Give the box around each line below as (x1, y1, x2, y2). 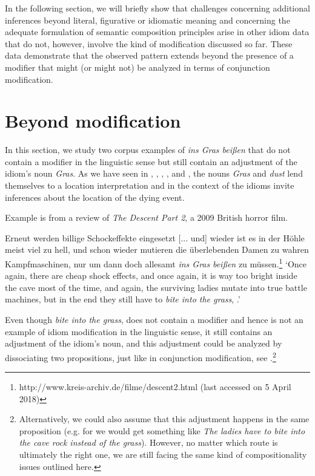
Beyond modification (5, 108, 181, 133)
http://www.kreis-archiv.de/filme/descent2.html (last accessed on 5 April (19, 380, 291, 393)
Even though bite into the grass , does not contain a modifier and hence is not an (5, 313, 303, 326)
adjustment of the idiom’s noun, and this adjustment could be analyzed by (5, 337, 282, 350)
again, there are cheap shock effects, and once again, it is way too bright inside (5, 269, 297, 282)
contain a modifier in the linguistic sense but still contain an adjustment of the (5, 155, 297, 168)
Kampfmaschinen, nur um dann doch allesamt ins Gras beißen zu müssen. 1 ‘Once (5, 256, 307, 270)
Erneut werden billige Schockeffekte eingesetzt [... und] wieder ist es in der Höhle (5, 231, 305, 244)
